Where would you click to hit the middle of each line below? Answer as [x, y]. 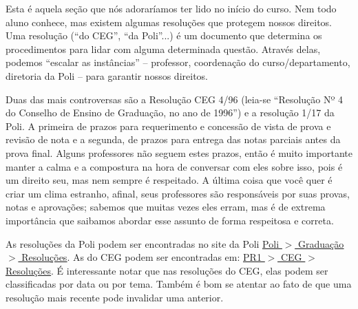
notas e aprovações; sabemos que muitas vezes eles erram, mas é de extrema [166, 207]
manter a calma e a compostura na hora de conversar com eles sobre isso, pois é [174, 166]
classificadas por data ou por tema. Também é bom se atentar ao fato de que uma [179, 284]
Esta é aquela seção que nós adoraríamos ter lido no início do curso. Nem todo [171, 8]
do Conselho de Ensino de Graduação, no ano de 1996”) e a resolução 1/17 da [170, 113]
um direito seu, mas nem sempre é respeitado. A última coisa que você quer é [169, 180]
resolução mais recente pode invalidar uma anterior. [115, 297]
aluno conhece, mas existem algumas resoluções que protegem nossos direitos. [169, 22]
